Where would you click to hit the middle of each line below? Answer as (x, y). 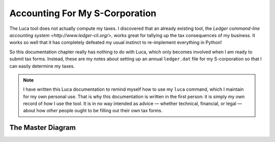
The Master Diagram (43, 128)
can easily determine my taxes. (42, 66)
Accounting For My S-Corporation (83, 13)
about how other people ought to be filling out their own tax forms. (93, 111)
